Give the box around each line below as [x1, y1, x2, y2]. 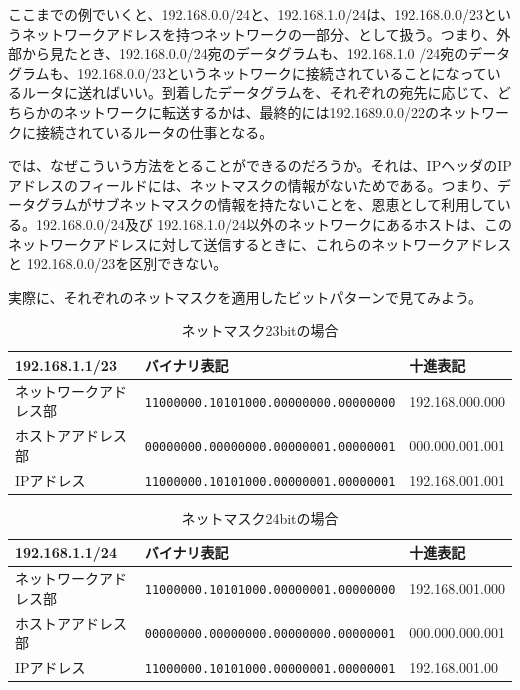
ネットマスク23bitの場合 [181, 320, 339, 341]
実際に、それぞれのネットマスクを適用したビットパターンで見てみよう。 [8, 286, 483, 307]
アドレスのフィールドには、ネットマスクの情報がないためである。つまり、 [8, 174, 498, 195]
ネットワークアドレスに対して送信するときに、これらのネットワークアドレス [8, 233, 512, 254]
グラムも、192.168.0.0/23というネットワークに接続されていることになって [8, 62, 487, 83]
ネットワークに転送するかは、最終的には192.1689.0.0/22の [63, 101, 440, 122]
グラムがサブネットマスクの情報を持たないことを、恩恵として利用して [35, 194, 497, 215]
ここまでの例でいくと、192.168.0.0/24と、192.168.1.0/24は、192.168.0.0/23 [8, 4, 483, 24]
